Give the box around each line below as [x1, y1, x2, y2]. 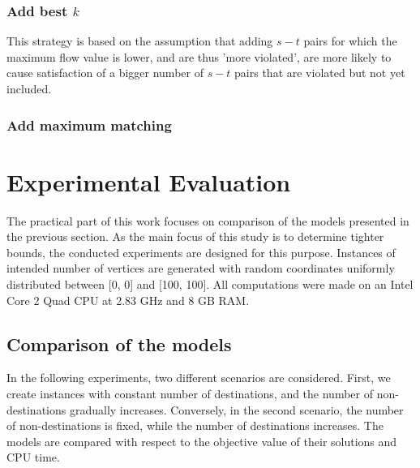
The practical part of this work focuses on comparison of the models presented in [6, 212, 409, 229]
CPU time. [6, 449, 60, 466]
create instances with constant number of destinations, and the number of [6, 384, 374, 401]
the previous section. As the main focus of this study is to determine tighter [6, 228, 384, 245]
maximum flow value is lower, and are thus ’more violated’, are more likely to [6, 48, 392, 65]
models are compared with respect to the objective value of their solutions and [6, 432, 397, 449]
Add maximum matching [6, 114, 172, 135]
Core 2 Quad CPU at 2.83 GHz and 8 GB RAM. [6, 291, 250, 308]
